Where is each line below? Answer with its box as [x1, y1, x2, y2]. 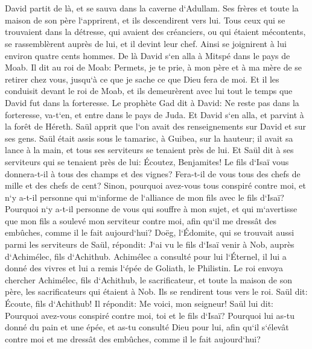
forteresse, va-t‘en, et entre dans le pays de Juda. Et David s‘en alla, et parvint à [5, 108, 304, 121]
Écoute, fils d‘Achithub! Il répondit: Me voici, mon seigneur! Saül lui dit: [5, 297, 273, 310]
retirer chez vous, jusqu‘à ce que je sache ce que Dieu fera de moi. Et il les [5, 72, 279, 85]
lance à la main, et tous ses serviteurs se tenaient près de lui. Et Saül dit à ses [5, 143, 294, 156]
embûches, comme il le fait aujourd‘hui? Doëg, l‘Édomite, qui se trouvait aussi [5, 226, 294, 239]
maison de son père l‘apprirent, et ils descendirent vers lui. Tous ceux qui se [5, 13, 285, 26]
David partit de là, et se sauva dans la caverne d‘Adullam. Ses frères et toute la [5, 2, 299, 14]
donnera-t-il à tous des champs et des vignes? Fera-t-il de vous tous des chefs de [5, 167, 301, 180]
